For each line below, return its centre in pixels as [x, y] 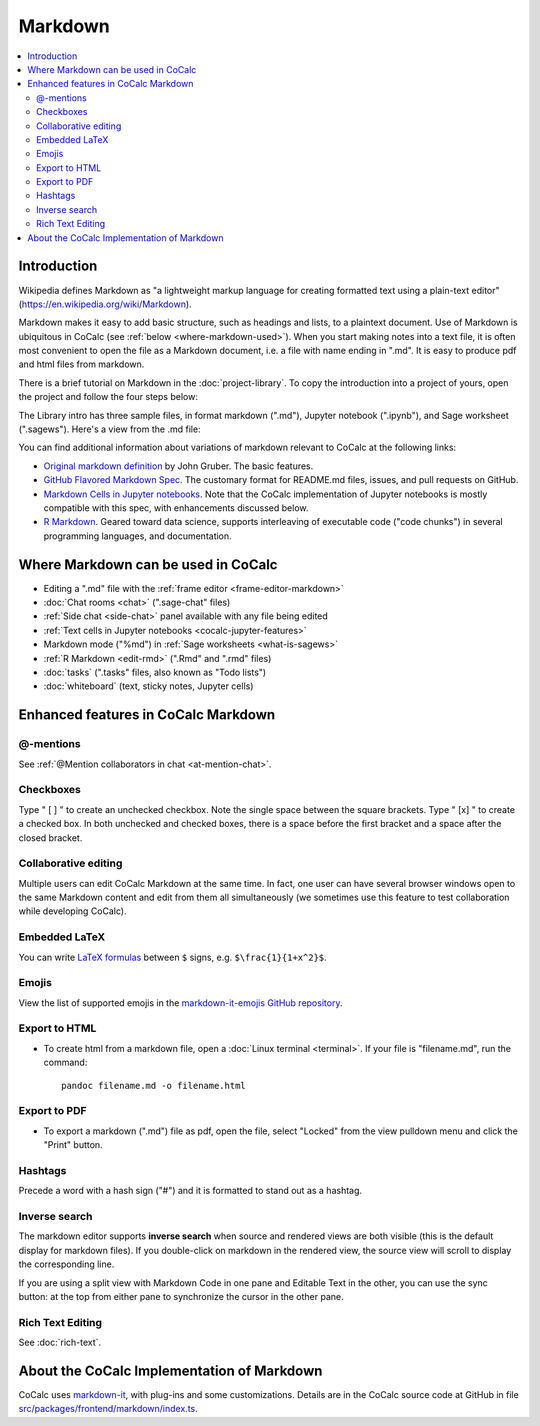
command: [65, 1062]
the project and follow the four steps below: [108, 397]
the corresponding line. [66, 1264]
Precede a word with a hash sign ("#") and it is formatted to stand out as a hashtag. [190, 1191]
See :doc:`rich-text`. [60, 1342]
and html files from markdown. [81, 364]
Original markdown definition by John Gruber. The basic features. [178, 466]
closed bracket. [50, 837]
